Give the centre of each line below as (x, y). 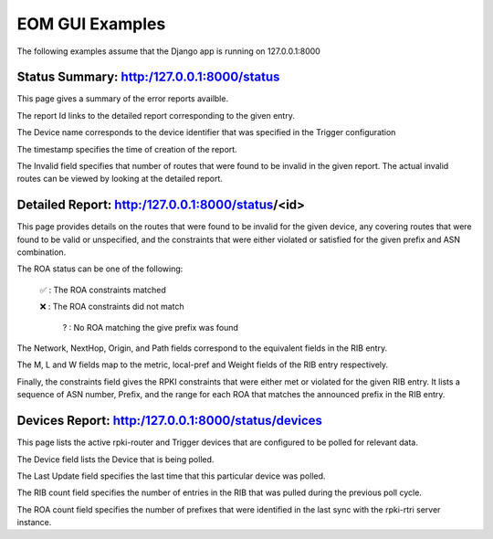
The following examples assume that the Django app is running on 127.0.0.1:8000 (169, 51)
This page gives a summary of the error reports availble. (122, 99)
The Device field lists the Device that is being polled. (115, 459)
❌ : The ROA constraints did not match (112, 307)
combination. (42, 252)
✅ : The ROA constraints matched (103, 290)
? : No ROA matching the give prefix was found (151, 327)
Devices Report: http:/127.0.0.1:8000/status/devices (170, 421)
